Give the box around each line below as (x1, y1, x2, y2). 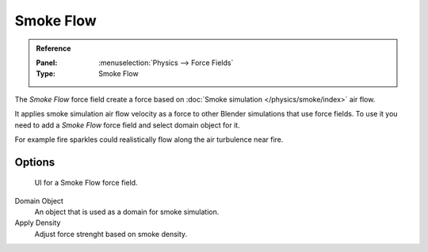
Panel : (36, 58, 58, 67)
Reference (36, 44, 71, 53)
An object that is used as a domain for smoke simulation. (34, 207, 220, 217)
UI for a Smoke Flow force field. (34, 178, 138, 188)
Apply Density (14, 218, 61, 227)
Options (14, 155, 55, 169)
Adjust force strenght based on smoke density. (34, 229, 188, 239)
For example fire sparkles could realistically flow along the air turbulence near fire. (14, 135, 284, 144)
